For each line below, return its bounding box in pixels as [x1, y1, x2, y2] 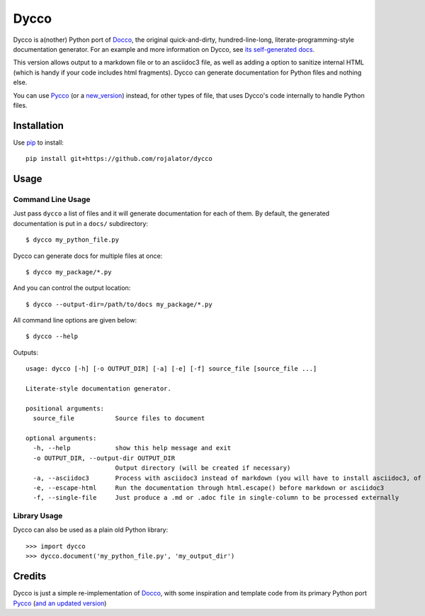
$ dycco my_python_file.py [25, 236, 120, 244]
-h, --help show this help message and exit [33, 444, 232, 452]
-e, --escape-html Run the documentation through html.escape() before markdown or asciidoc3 [33, 483, 385, 492]
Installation [13, 119, 64, 131]
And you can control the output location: [13, 284, 131, 292]
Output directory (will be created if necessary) [115, 464, 291, 472]
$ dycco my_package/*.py [25, 268, 112, 276]
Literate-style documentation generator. [25, 385, 171, 393]
